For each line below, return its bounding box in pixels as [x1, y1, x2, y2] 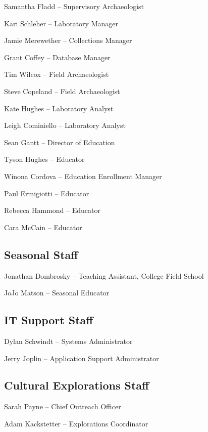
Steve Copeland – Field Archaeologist [4, 85, 120, 96]
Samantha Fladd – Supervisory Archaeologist [4, 1, 144, 11]
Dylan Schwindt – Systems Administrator [4, 335, 133, 346]
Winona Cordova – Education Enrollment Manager [4, 170, 162, 181]
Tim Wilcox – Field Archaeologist [4, 69, 109, 79]
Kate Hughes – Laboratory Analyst [4, 103, 114, 113]
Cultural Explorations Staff [4, 377, 149, 393]
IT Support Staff [4, 312, 93, 328]
